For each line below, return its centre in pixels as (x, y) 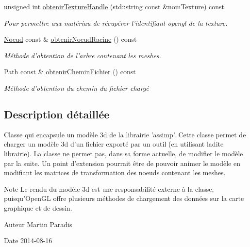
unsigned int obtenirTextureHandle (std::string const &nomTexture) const (114, 6)
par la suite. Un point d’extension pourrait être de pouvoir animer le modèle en (122, 163)
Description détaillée (57, 114)
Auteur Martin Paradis (38, 224)
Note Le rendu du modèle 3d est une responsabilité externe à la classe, (109, 189)
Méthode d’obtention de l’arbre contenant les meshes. (83, 55)
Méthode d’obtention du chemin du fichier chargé (76, 88)
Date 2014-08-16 (28, 240)
